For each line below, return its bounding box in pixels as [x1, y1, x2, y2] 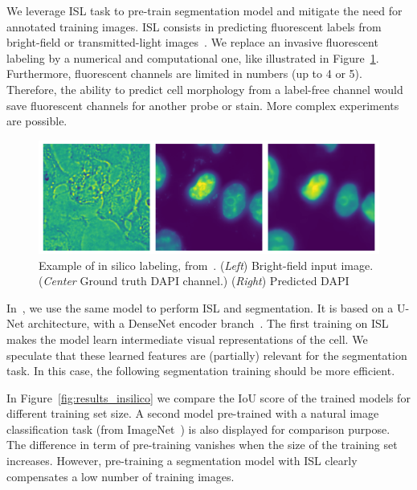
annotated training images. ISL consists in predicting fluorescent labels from [6, 18, 382, 35]
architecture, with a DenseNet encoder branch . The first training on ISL [27, 315, 389, 332]
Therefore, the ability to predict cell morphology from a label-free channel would [6, 80, 403, 97]
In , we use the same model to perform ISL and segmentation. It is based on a [6, 299, 394, 316]
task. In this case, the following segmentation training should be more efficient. [6, 362, 395, 379]
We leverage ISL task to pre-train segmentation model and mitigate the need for [6, 2, 403, 18]
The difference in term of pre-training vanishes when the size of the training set [6, 436, 398, 453]
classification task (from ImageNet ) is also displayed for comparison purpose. [6, 420, 390, 437]
